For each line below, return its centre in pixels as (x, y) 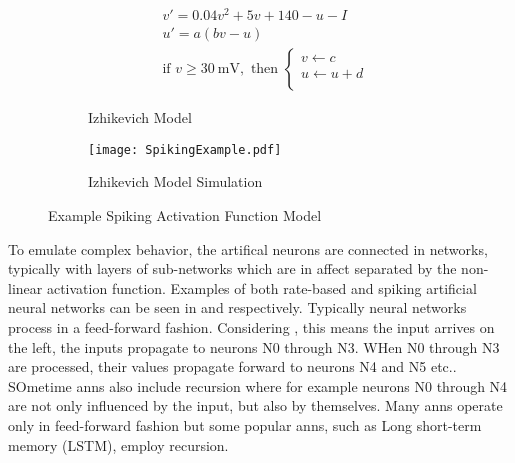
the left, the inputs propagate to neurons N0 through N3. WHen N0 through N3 (254, 346)
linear (25, 287)
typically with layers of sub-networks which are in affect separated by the (232, 268)
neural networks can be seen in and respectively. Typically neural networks (237, 307)
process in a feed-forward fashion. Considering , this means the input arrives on (251, 326)
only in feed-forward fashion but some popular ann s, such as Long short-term (245, 424)
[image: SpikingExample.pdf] (185, 149)
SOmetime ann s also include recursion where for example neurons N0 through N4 (258, 385)
